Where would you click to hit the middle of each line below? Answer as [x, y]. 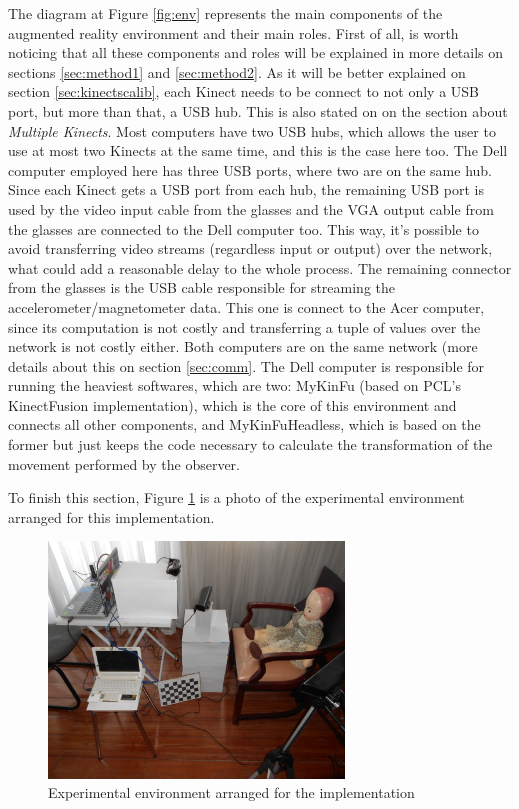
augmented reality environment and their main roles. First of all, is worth [233, 32]
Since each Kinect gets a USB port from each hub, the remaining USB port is [246, 189]
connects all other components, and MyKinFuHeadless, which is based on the [244, 424]
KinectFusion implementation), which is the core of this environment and [232, 404]
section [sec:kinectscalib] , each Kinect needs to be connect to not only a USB [244, 91]
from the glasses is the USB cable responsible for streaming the [202, 287]
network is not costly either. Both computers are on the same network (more [243, 346]
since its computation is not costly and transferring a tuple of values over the [244, 326]
